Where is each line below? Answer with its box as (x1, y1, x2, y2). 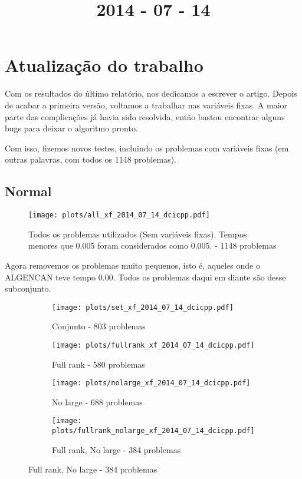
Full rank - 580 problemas (52, 358, 145, 370)
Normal (5, 182, 52, 200)
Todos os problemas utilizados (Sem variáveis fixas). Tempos (28, 227, 247, 240)
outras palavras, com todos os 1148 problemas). (5, 153, 176, 166)
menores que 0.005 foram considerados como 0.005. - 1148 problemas (28, 239, 277, 252)
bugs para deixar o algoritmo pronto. (5, 122, 138, 134)
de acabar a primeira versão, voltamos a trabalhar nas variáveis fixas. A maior (5, 98, 288, 111)
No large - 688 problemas (52, 395, 143, 408)
